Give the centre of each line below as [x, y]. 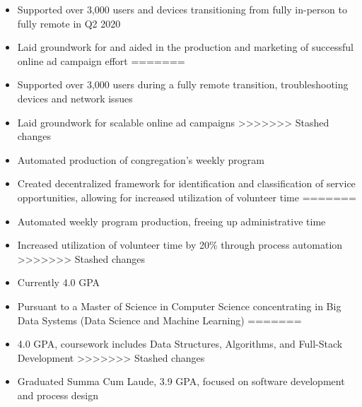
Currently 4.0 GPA [59, 282]
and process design [58, 395]
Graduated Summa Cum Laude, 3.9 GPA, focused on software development [181, 381]
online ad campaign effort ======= [101, 60]
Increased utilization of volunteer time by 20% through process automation [180, 245]
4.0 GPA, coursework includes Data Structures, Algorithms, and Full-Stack [180, 344]
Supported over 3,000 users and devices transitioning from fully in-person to [182, 9]
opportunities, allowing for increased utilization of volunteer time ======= [187, 197]
